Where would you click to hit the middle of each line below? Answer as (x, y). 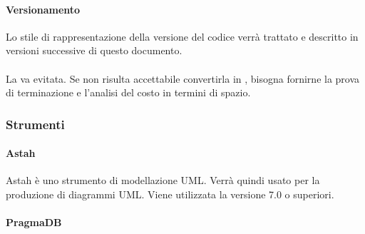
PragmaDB (34, 222)
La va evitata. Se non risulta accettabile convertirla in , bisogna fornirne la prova (183, 78)
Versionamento (43, 9)
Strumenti (35, 124)
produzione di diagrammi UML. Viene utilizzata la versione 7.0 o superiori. (170, 194)
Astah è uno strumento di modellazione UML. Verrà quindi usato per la (163, 180)
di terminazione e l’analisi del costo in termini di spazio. (128, 92)
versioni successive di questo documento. (94, 50)
